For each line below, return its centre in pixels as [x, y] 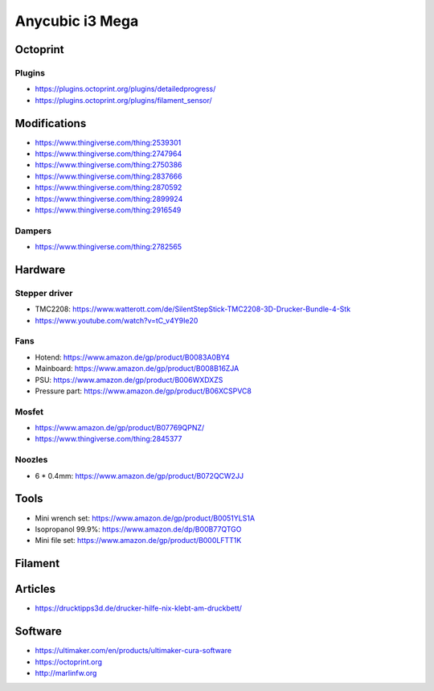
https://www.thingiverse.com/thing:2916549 [108, 210]
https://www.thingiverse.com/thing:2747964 [108, 154]
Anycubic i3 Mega [77, 21]
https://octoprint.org [69, 662]
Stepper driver [44, 293]
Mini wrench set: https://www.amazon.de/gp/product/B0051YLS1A [145, 518]
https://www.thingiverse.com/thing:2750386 [108, 165]
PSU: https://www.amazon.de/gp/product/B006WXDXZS [129, 380]
